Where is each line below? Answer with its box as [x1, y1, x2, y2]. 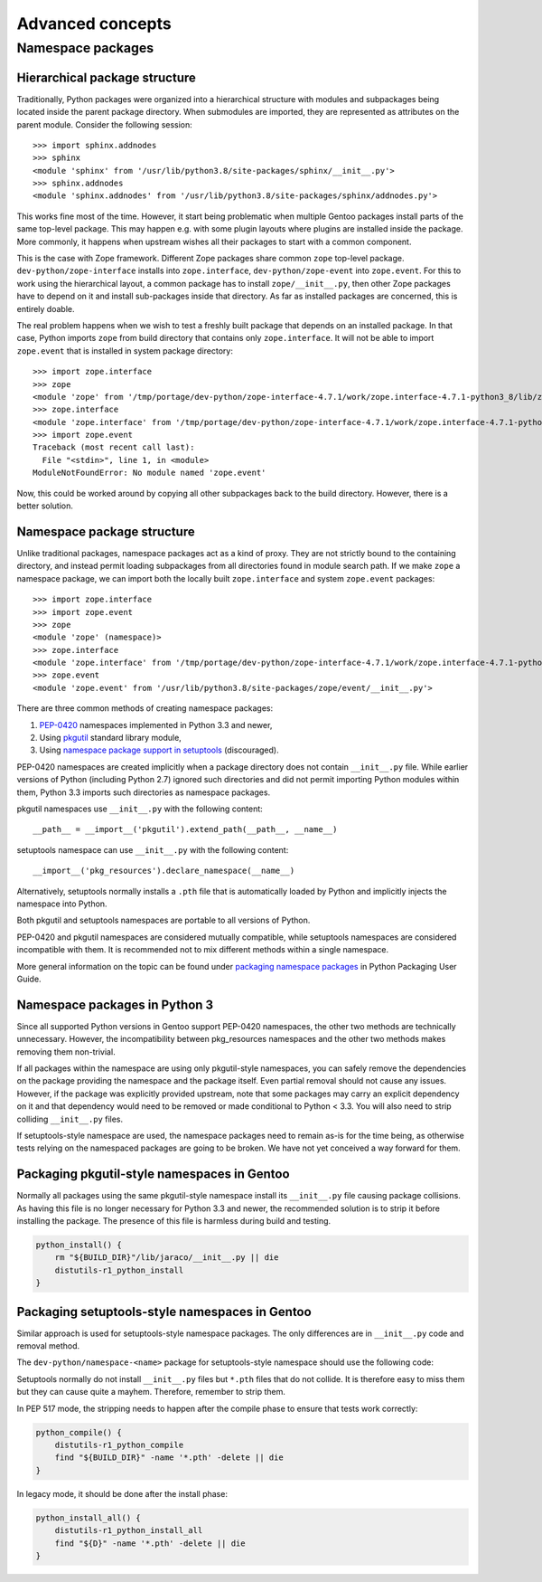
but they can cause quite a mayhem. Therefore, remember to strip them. [16, 1387, 286, 1397]
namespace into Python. [16, 898, 107, 909]
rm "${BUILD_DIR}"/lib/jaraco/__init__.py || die [54, 1253, 279, 1263]
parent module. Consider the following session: [16, 118, 193, 130]
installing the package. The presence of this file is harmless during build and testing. [16, 1216, 332, 1226]
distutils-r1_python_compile [54, 1439, 184, 1450]
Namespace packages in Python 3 [16, 997, 214, 1012]
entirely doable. [16, 303, 75, 314]
